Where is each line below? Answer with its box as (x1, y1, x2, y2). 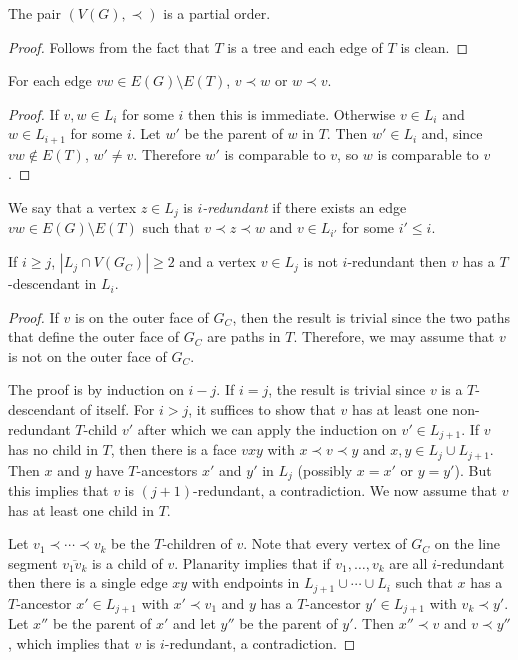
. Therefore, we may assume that (293, 326, 495, 347)
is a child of (91, 552, 163, 573)
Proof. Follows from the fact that (8, 36, 210, 57)
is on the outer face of (75, 306, 209, 327)
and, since (421, 123, 483, 144)
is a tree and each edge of (227, 36, 383, 57)
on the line (434, 533, 501, 554)
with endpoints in (191, 572, 300, 593)
